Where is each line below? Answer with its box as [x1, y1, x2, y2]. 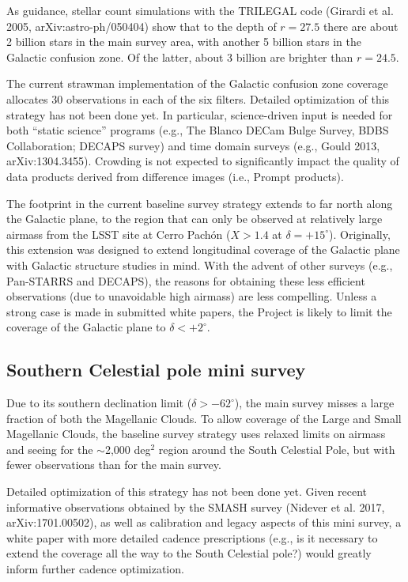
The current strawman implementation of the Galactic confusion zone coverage [6, 75, 388, 92]
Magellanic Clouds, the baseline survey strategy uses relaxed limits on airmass [6, 425, 386, 442]
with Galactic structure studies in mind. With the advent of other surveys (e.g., [6, 256, 393, 273]
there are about [323, 17, 399, 34]
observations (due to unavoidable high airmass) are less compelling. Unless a [6, 288, 377, 304]
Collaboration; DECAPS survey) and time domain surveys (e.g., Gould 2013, [6, 137, 380, 153]
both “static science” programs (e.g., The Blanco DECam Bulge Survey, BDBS [6, 122, 389, 138]
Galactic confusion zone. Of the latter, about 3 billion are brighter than [6, 48, 353, 65]
